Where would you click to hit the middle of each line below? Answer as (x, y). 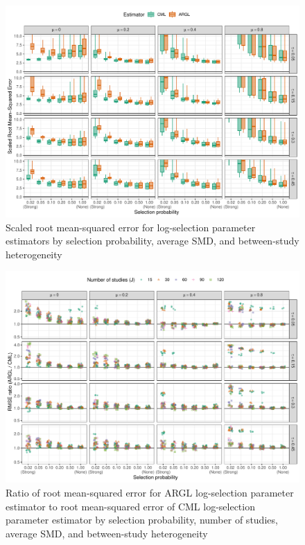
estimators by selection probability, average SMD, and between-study (152, 241)
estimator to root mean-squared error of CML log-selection (130, 506)
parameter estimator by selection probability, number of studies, (142, 520)
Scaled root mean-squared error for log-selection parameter (131, 227)
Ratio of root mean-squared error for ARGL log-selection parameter (150, 492)
